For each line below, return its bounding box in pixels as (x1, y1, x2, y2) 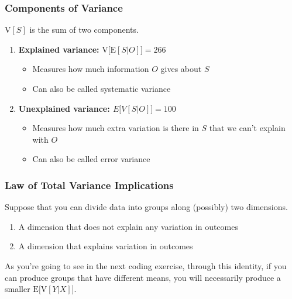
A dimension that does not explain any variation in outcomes (18, 220, 238, 232)
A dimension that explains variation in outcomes (18, 240, 193, 252)
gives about (160, 63, 202, 75)
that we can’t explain (209, 122, 286, 134)
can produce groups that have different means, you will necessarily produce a (5, 271, 281, 283)
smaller (5, 283, 30, 295)
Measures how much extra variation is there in (32, 122, 199, 134)
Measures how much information (32, 63, 149, 75)
